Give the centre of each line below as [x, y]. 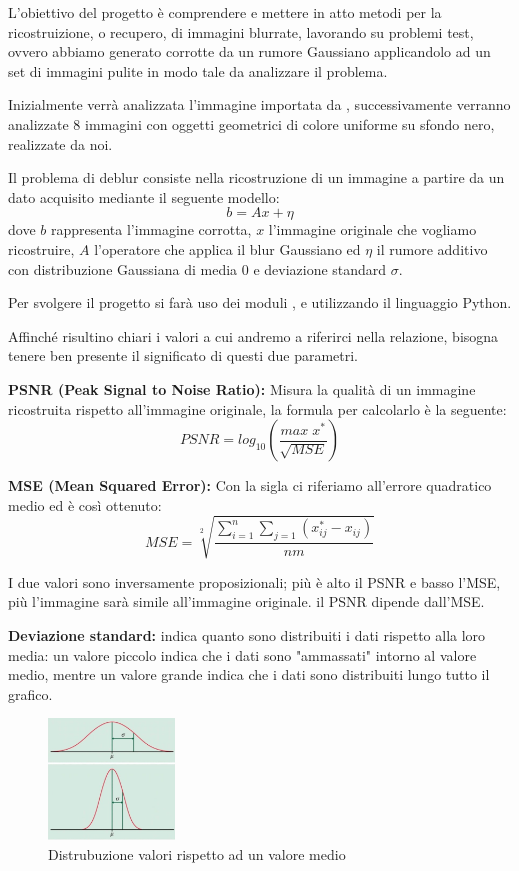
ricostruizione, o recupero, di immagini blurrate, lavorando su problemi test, [241, 31]
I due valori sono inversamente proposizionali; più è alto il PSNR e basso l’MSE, [254, 581]
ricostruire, [41, 248]
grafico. [30, 693]
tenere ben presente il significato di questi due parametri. [183, 355]
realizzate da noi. [60, 143]
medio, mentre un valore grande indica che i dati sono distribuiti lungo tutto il [249, 674]
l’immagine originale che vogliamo [372, 229]
